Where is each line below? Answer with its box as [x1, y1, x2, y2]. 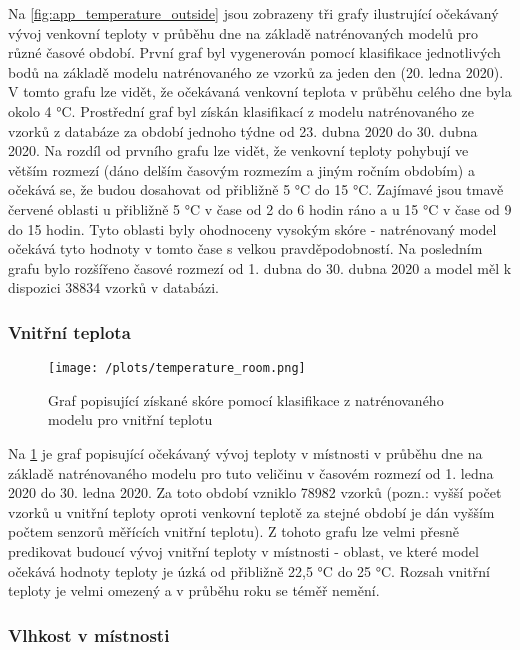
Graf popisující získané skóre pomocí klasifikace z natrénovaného [48, 389, 444, 410]
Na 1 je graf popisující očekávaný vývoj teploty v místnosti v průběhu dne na [8, 442, 483, 463]
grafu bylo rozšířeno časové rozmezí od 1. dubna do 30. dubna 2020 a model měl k [8, 257, 512, 278]
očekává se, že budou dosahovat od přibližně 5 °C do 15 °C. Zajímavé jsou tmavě [8, 179, 504, 200]
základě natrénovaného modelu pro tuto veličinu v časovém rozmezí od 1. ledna [8, 462, 494, 483]
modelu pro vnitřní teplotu [48, 409, 213, 430]
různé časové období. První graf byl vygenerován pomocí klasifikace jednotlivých [8, 42, 501, 63]
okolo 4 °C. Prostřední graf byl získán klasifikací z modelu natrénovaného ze [8, 100, 474, 121]
